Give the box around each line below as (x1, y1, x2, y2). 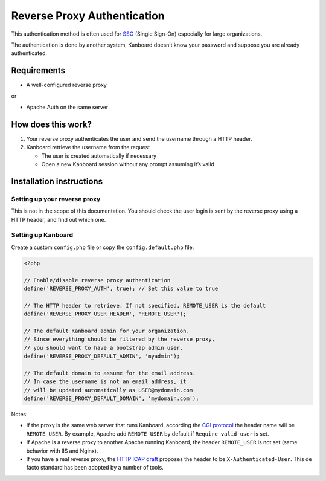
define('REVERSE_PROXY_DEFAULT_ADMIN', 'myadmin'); (24, 353, 181, 360)
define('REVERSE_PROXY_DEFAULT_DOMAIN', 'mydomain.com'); (24, 395, 199, 402)
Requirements (11, 65, 66, 76)
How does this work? (11, 119, 92, 129)
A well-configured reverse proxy (26, 82, 107, 89)
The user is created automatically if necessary (41, 152, 157, 160)
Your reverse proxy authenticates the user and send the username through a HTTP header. (26, 135, 253, 142)
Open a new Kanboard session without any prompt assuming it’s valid (41, 161, 214, 168)
